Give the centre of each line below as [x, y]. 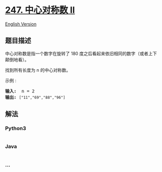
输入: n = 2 [20, 91]
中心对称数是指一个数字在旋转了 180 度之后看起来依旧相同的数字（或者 [77, 53]
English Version [21, 24]
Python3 [16, 128]
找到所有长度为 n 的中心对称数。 [38, 70]
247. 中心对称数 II [40, 10]
